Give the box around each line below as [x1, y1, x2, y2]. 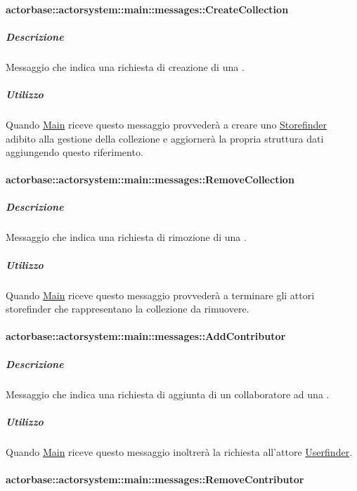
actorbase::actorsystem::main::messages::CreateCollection [6, 1, 289, 16]
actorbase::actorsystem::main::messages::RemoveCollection [6, 172, 294, 187]
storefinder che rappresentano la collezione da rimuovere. [6, 301, 249, 316]
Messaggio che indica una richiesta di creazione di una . [6, 59, 245, 74]
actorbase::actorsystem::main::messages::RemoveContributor [6, 471, 304, 486]
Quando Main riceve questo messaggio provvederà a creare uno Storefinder [6, 117, 327, 131]
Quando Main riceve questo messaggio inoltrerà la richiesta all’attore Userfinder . [6, 444, 353, 459]
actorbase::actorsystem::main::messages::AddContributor [6, 329, 286, 343]
